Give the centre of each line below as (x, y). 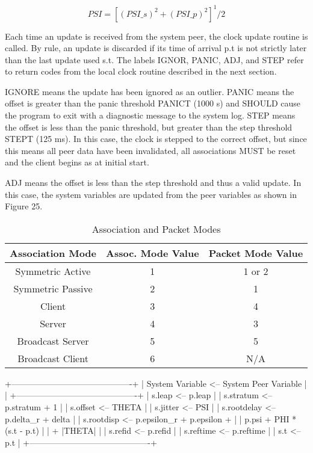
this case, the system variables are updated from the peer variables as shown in (151, 194)
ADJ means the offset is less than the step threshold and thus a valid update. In (153, 183)
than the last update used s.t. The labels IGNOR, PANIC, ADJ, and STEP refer (154, 59)
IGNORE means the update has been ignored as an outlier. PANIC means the (150, 91)
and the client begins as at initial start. (77, 162)
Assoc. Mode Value (153, 253)
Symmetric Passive (53, 288)
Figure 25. (24, 206)
